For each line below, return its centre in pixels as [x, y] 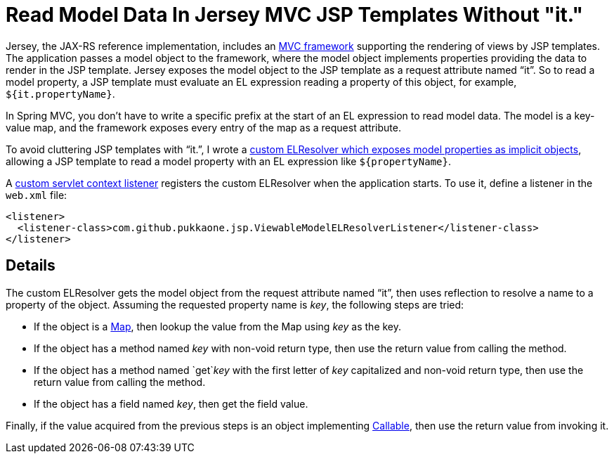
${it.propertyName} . [60, 93]
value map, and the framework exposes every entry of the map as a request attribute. [204, 127]
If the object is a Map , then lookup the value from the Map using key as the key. [218, 326]
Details [31, 266]
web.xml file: [37, 195]
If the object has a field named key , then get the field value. [171, 403]
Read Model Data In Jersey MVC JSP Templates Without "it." [294, 15]
